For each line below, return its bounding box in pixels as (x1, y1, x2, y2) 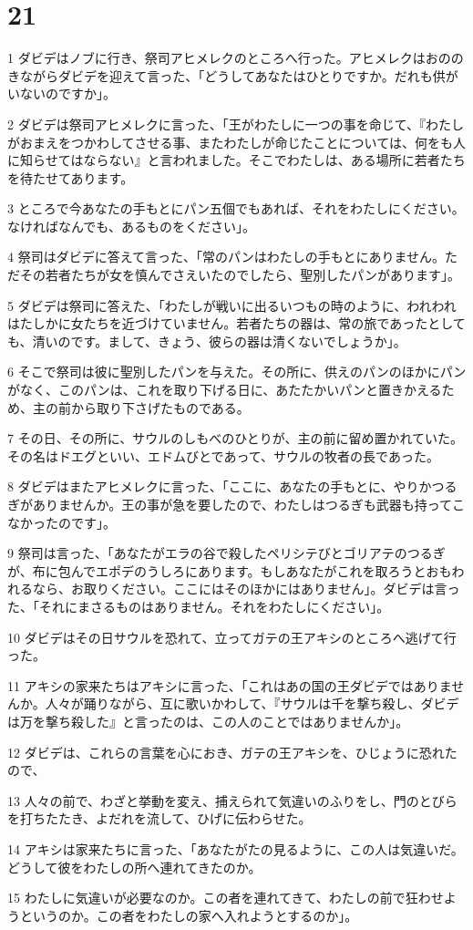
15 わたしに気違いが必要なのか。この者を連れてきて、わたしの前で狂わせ (7, 888, 444, 907)
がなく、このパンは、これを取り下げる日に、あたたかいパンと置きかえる (7, 380, 442, 399)
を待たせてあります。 (7, 168, 134, 187)
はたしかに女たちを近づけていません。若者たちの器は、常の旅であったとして (7, 314, 466, 333)
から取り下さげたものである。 (70, 398, 250, 417)
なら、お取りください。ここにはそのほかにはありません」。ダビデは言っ (32, 579, 460, 598)
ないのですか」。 (19, 84, 116, 103)
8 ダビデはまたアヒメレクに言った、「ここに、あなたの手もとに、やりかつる (7, 477, 458, 496)
